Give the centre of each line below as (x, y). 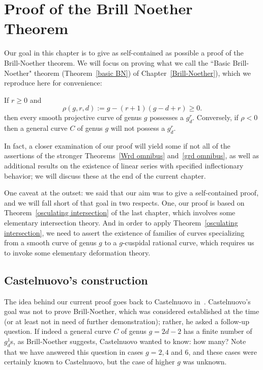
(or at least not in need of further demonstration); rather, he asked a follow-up (127, 321)
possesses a (167, 117)
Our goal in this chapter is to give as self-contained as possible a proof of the (124, 53)
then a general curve (36, 128)
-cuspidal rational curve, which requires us (188, 243)
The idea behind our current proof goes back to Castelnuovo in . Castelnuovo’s (127, 301)
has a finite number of (218, 331)
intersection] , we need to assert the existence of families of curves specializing (124, 232)
